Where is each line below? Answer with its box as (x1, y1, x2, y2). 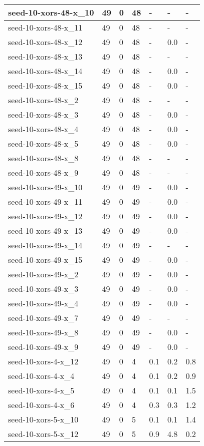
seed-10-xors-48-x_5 (8, 138, 79, 149)
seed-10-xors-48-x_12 (8, 36, 83, 48)
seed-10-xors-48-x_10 (8, 7, 94, 18)
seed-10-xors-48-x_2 (8, 94, 79, 106)
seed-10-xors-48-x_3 (8, 109, 79, 120)
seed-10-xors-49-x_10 (8, 181, 83, 193)
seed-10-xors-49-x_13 (8, 225, 83, 236)
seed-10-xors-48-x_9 (8, 167, 79, 178)
